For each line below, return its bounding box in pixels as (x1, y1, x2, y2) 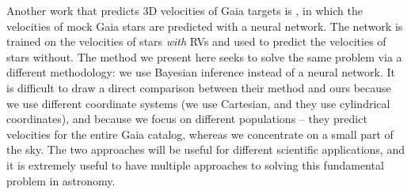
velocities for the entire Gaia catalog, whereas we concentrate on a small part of (6, 125, 394, 142)
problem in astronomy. (6, 172, 116, 188)
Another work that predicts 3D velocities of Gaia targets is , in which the (6, 2, 363, 18)
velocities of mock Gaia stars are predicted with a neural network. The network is (6, 17, 403, 34)
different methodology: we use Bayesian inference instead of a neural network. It (6, 64, 395, 80)
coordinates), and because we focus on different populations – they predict (6, 110, 367, 127)
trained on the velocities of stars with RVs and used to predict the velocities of (6, 33, 386, 50)
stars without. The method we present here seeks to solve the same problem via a (6, 48, 402, 65)
